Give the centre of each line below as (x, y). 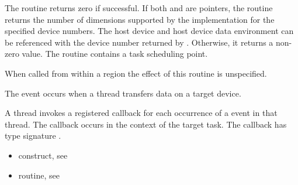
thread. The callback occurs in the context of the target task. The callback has (146, 124)
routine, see (39, 175)
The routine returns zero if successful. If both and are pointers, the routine (139, 8)
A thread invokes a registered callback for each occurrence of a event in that (141, 113)
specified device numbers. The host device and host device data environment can (149, 31)
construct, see (43, 155)
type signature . (33, 136)
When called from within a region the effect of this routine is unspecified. (136, 73)
